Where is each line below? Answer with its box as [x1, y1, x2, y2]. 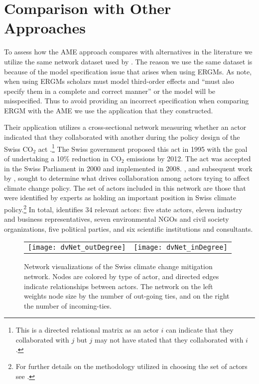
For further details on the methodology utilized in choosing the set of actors [15, 361, 248, 372]
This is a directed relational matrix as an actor [15, 325, 159, 335]
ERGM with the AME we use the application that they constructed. [4, 105, 213, 115]
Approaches [4, 17, 86, 38]
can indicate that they [165, 325, 234, 335]
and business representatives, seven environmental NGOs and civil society [4, 214, 229, 224]
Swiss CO [4, 143, 33, 154]
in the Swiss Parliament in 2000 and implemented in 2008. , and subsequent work [4, 163, 253, 173]
